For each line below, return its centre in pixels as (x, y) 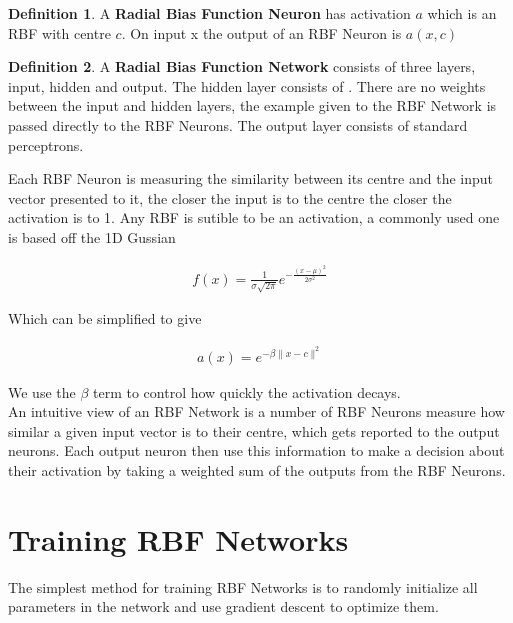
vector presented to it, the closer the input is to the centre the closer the (230, 197)
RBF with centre (59, 32)
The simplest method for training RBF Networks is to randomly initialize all (243, 586)
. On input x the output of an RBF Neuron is (261, 32)
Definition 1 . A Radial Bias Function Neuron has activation (209, 13)
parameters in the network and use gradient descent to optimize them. (223, 606)
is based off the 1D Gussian (92, 236)
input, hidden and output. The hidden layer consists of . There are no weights (247, 85)
